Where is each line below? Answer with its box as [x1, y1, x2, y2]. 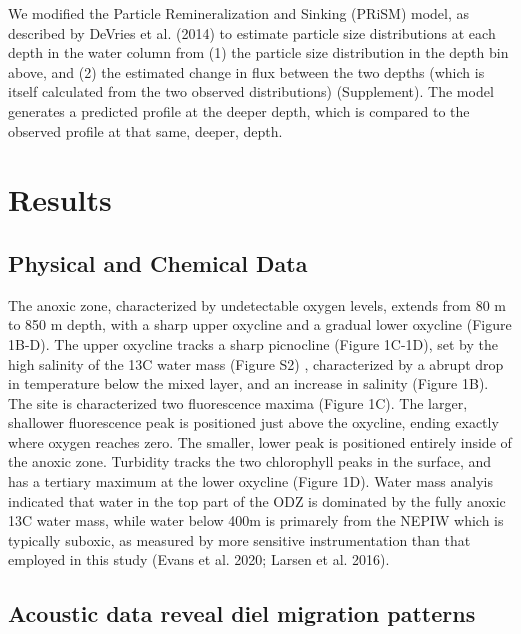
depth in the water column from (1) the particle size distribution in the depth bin [8, 42, 509, 63]
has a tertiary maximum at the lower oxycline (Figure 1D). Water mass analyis [8, 471, 494, 492]
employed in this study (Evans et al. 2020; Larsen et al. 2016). [8, 549, 390, 570]
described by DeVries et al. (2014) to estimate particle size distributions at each [8, 22, 496, 43]
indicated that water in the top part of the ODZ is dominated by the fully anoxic [8, 490, 506, 511]
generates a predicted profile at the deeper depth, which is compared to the [8, 100, 470, 121]
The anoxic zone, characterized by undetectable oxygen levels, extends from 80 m [8, 294, 506, 315]
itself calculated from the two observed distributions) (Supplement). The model [8, 81, 494, 102]
